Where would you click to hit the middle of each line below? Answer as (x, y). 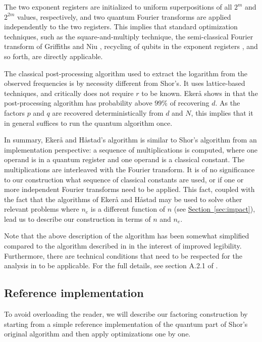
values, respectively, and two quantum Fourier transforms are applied (124, 16)
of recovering (190, 103)
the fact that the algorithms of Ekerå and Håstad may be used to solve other (123, 199)
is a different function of (128, 209)
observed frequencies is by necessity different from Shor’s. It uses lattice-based (125, 83)
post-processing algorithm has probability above (78, 103)
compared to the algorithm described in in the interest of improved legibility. (123, 246)
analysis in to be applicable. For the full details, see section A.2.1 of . (111, 265)
